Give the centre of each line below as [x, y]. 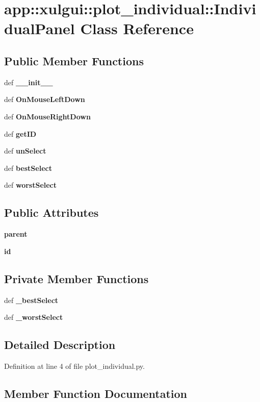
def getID [20, 133]
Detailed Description [60, 345]
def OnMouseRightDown [47, 116]
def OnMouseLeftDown [45, 99]
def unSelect [25, 151]
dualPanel [40, 28]
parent [16, 234]
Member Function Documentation [96, 393]
